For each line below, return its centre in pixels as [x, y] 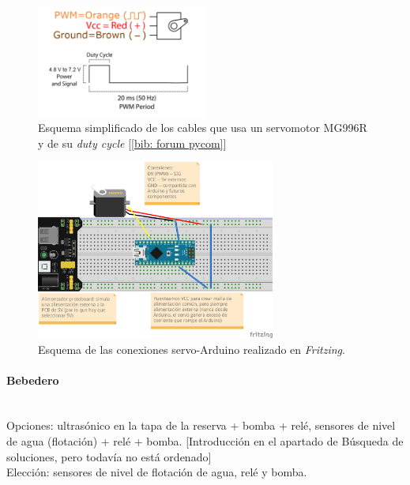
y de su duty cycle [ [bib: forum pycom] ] [132, 143]
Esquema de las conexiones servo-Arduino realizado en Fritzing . [192, 349]
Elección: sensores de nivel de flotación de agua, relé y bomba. [157, 472]
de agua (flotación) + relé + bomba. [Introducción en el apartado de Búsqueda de [205, 441]
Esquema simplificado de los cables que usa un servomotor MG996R [203, 128]
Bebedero [33, 380]
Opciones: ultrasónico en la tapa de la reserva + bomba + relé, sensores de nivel [201, 425]
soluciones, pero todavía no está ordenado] [109, 456]
